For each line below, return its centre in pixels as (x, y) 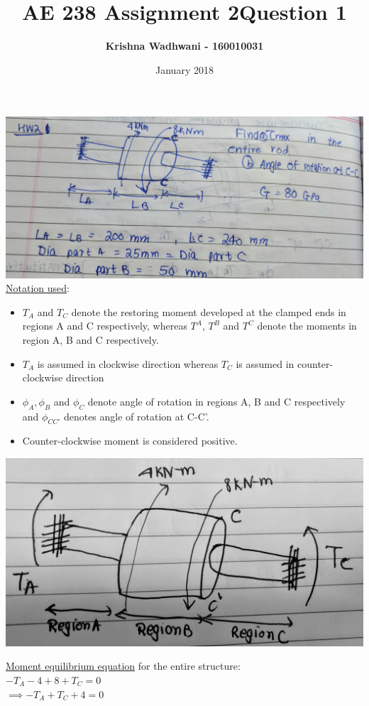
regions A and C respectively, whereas (105, 326)
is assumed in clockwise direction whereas (128, 363)
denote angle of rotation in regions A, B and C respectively (216, 401)
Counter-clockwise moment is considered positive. (130, 441)
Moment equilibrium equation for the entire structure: (123, 666)
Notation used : (38, 288)
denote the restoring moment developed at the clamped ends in (209, 311)
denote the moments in (307, 326)
